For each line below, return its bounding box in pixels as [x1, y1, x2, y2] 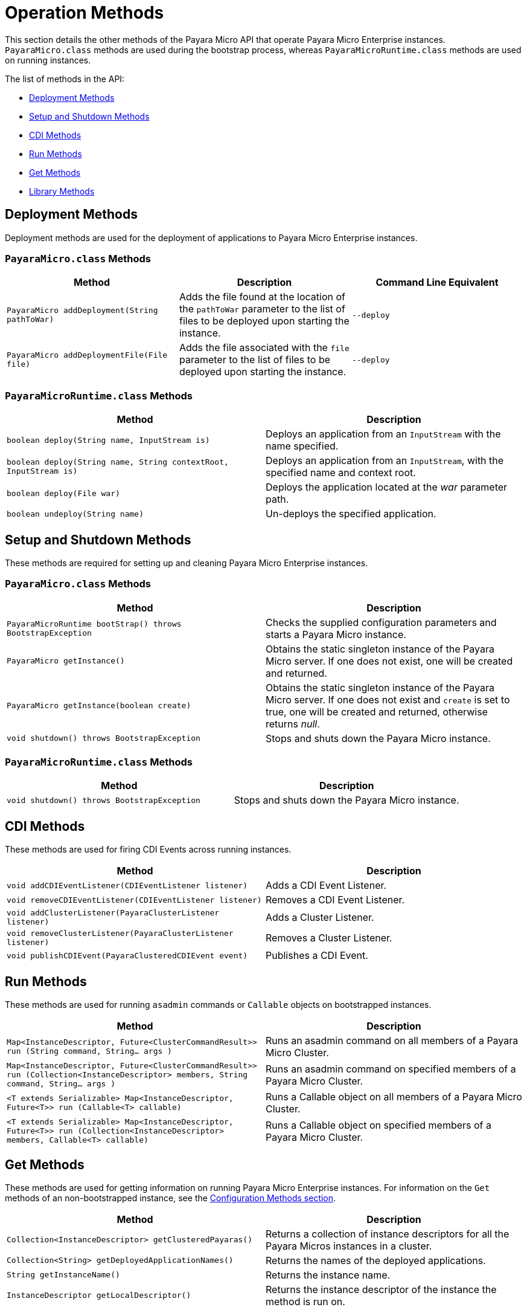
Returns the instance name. [266, 1268, 391, 1281]
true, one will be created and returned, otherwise [266, 705, 488, 718]
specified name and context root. [266, 466, 416, 479]
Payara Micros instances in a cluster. [266, 1239, 432, 1252]
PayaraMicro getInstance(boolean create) [7, 701, 191, 711]
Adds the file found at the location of [179, 291, 346, 303]
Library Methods [29, 186, 95, 196]
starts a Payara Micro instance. [266, 628, 406, 640]
